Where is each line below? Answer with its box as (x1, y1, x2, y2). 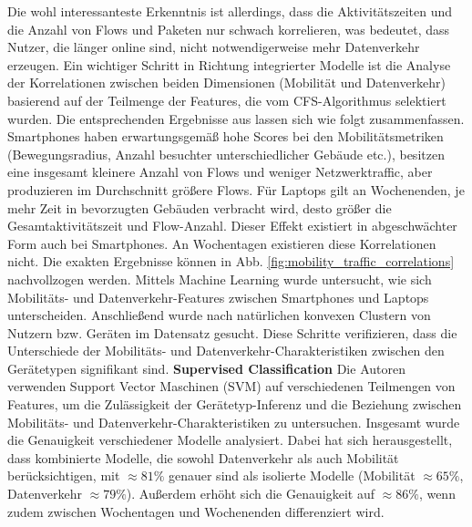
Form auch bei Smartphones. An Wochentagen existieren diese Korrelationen (7, 233, 436, 253)
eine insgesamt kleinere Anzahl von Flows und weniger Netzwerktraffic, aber (7, 162, 433, 181)
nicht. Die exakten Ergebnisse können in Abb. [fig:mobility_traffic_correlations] (7, 252, 455, 271)
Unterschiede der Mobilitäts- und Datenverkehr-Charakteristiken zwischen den (7, 341, 445, 360)
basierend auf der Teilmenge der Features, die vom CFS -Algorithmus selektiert (7, 90, 446, 109)
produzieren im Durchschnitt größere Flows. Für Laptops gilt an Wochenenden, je (7, 180, 465, 199)
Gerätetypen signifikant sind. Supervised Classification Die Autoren (7, 358, 405, 377)
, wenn (418, 484, 456, 503)
